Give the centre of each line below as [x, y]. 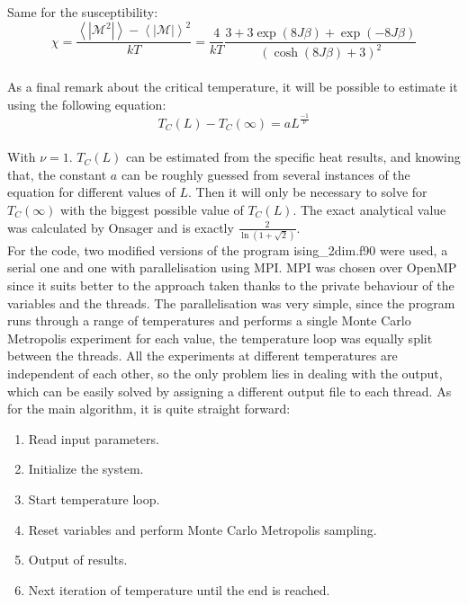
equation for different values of [91, 192]
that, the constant [57, 174]
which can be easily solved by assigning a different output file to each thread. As [229, 391]
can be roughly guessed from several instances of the [265, 174]
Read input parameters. [94, 438]
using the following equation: [87, 104]
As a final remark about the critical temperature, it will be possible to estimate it [233, 87]
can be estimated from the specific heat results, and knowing [293, 157]
